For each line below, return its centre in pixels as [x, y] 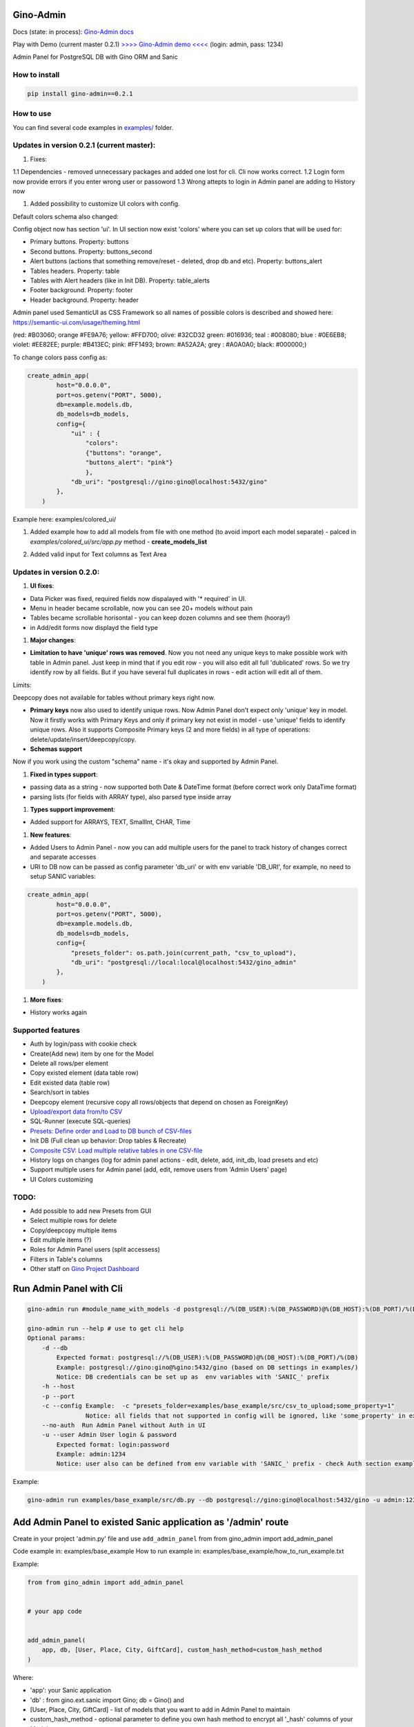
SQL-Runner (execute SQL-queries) [80, 1121]
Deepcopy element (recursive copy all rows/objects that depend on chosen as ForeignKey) [159, 1102]
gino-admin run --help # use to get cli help [106, 1329]
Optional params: [57, 1338]
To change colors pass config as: [60, 357]
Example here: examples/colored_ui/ [65, 519]
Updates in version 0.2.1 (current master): [84, 145]
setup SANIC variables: [63, 877]
